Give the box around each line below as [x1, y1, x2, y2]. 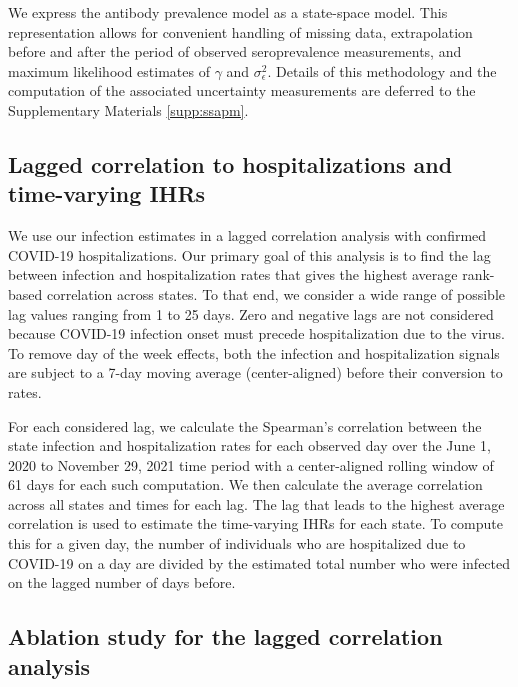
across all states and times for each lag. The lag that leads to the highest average [8, 493, 505, 514]
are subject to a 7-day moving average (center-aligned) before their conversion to [8, 362, 503, 383]
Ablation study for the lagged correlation [8, 621, 443, 652]
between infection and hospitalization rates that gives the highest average [8, 264, 458, 285]
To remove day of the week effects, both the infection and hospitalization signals [8, 342, 500, 363]
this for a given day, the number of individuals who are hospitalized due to [8, 533, 466, 554]
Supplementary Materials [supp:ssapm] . [8, 99, 249, 120]
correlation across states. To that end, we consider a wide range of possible [46, 283, 505, 304]
